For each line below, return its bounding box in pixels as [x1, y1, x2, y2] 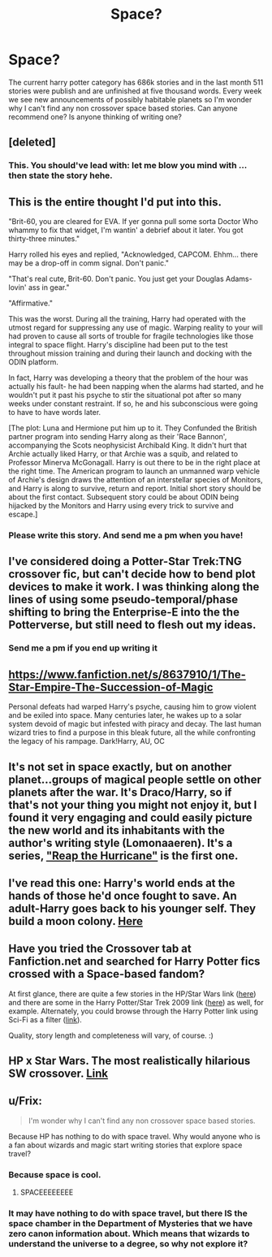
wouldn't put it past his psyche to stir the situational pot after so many [8, 391, 242, 400]
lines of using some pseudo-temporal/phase [8, 593, 238, 607]
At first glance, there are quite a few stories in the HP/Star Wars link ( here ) [8, 988, 257, 999]
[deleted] [8, 136, 57, 149]
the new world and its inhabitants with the [8, 823, 226, 837]
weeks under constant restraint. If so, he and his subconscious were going [8, 399, 258, 408]
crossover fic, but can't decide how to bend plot [8, 568, 256, 581]
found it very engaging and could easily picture [8, 810, 253, 824]
